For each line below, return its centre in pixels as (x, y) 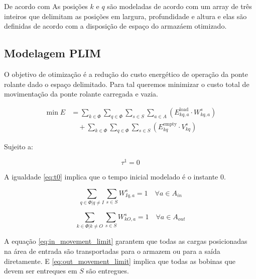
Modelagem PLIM (53, 53)
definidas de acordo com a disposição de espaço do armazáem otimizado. (115, 26)
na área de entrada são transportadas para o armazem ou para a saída (112, 251)
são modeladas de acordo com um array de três (179, 6)
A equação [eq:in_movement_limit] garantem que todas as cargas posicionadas (126, 241)
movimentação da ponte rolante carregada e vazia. (81, 94)
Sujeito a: (19, 147)
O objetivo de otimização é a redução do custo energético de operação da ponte (126, 74)
